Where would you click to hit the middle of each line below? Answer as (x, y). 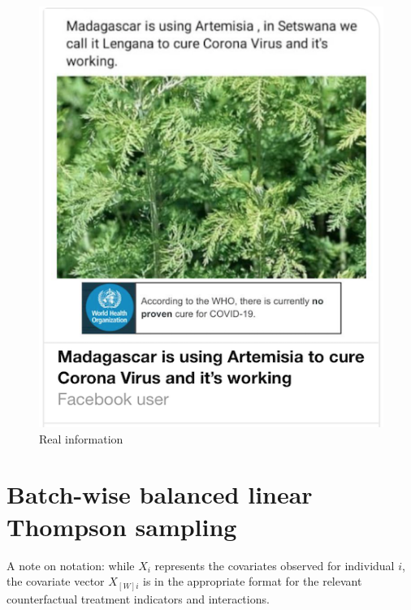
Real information (81, 438)
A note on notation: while (71, 565)
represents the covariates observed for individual (275, 565)
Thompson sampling (122, 526)
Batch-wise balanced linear (160, 494)
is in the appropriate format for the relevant (253, 581)
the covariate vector (56, 581)
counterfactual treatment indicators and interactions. (138, 598)
